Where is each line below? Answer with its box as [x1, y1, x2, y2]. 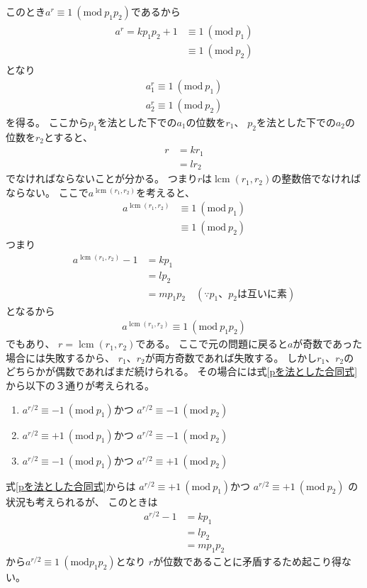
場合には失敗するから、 [6, 350, 115, 365]
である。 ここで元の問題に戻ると [135, 336, 288, 351]
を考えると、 [136, 184, 196, 199]
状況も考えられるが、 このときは [6, 494, 158, 509]
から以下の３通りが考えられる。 [6, 378, 154, 393]
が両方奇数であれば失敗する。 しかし [145, 350, 317, 365]
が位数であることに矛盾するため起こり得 [153, 553, 342, 568]
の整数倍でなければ [271, 171, 361, 186]
